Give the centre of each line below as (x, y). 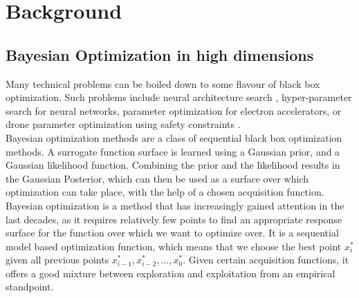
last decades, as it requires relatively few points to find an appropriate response (174, 219)
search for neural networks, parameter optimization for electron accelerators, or (174, 110)
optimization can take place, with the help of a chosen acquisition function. (165, 192)
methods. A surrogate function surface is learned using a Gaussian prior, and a (173, 151)
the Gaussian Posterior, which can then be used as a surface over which (157, 178)
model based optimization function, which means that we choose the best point (174, 246)
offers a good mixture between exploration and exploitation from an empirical (171, 273)
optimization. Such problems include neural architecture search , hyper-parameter (179, 97)
